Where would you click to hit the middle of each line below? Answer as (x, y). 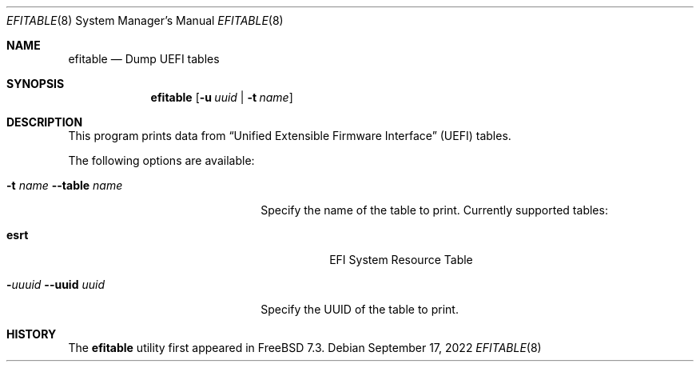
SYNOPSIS (36, 84)
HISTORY (32, 334)
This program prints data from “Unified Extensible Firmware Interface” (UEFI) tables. (290, 136)
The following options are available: (161, 160)
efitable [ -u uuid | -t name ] (222, 97)
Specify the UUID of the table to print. (360, 309)
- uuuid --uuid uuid (56, 284)
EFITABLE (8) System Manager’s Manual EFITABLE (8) (145, 20)
